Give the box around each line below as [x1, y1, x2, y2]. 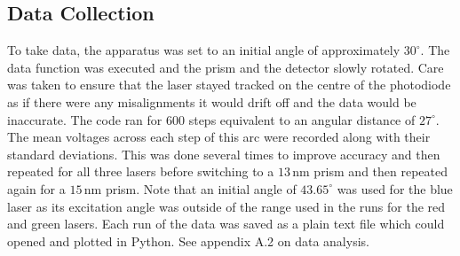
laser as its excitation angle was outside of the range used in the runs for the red [7, 197, 446, 215]
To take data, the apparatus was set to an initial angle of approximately [7, 41, 401, 59]
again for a [7, 179, 66, 198]
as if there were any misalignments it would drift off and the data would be [7, 92, 416, 111]
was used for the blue [337, 179, 453, 198]
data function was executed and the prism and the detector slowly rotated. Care [7, 58, 444, 76]
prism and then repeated [313, 162, 448, 181]
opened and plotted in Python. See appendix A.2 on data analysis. [7, 231, 369, 250]
